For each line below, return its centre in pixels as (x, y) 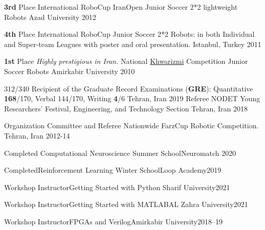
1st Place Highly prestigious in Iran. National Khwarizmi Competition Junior (126, 61)
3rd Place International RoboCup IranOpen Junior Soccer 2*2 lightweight (121, 7)
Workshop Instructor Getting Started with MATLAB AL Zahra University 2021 (126, 204)
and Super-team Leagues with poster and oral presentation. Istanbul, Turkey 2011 (133, 44)
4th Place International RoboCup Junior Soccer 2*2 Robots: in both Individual (129, 34)
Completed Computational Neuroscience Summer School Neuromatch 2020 (120, 153)
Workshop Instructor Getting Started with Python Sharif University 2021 (117, 187)
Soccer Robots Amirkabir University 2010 (70, 71)
